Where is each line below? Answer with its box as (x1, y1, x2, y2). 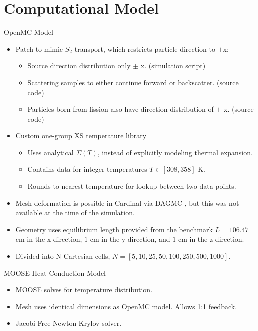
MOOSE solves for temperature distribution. (15, 284, 153, 295)
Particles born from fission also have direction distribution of (27, 104, 214, 114)
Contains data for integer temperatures (27, 164, 147, 174)
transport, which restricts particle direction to (74, 43, 215, 54)
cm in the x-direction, (15, 234, 82, 244)
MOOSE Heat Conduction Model (4, 267, 106, 278)
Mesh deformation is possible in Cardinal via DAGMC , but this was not (15, 197, 239, 208)
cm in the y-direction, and (90, 234, 170, 244)
